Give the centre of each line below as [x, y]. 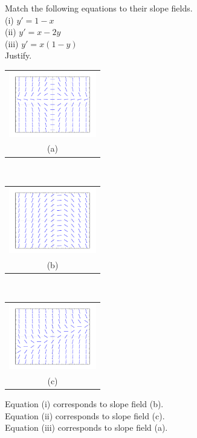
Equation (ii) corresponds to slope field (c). [85, 415]
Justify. [18, 55]
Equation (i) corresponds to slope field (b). [84, 403]
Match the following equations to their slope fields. [99, 8]
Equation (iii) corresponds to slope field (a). [86, 427]
